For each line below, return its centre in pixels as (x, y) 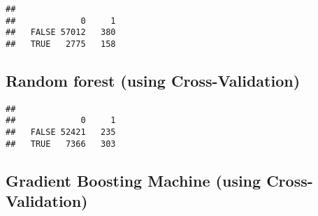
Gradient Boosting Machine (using (133, 180)
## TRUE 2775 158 (61, 44)
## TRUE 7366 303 (61, 144)
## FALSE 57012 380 (61, 33)
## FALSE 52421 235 (61, 132)
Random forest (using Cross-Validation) (153, 81)
